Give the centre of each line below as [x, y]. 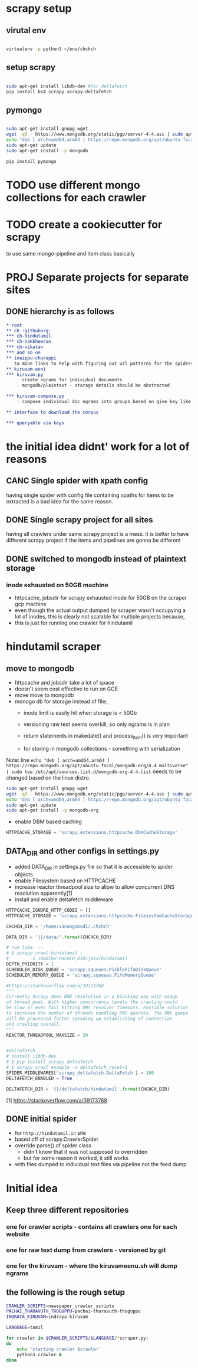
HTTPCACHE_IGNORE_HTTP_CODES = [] [49, 910]
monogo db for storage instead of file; [61, 702]
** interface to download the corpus [52, 412]
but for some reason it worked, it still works [76, 1158]
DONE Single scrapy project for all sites [80, 520]
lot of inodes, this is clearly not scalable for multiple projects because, [100, 617]
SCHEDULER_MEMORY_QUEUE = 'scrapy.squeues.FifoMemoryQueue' [82, 975]
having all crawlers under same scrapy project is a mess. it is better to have [98, 534]
